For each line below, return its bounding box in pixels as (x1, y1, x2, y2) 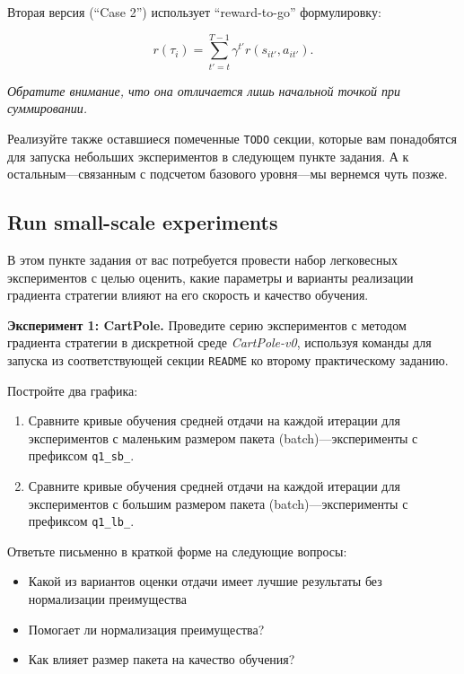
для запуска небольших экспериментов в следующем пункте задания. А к (7, 146, 409, 165)
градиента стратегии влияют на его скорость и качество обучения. (7, 285, 369, 304)
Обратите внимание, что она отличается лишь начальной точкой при (7, 81, 400, 100)
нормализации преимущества (28, 590, 187, 608)
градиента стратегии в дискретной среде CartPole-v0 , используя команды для (7, 333, 432, 352)
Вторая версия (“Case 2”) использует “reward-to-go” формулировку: (7, 3, 381, 21)
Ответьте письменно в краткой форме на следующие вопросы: (7, 541, 347, 560)
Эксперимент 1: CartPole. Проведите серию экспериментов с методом (7, 315, 407, 334)
